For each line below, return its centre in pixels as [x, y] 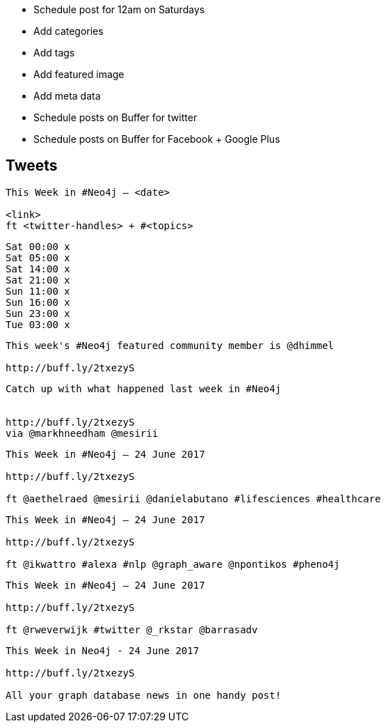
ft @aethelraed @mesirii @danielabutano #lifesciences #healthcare [193, 498]
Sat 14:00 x [38, 269]
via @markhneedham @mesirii [82, 433]
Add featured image [79, 74]
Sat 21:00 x [38, 280]
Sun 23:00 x [38, 313]
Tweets [32, 166]
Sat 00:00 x [38, 246]
